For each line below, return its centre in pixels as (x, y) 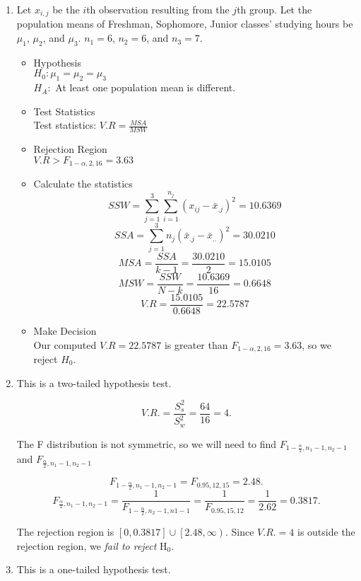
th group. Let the (274, 9)
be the (66, 9)
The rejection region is (65, 531)
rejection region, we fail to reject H (92, 545)
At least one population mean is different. (146, 87)
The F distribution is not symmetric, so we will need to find (147, 443)
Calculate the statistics (83, 184)
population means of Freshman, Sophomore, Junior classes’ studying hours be (185, 24)
